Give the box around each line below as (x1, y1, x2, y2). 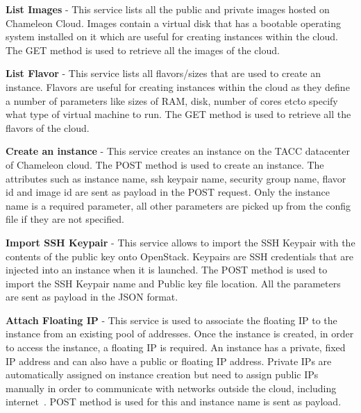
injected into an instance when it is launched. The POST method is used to (6, 262, 328, 277)
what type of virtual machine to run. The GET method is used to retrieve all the (6, 107, 351, 121)
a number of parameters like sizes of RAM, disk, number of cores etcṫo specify (6, 93, 338, 108)
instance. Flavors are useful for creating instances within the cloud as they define (6, 79, 350, 94)
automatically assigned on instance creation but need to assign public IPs (6, 367, 319, 382)
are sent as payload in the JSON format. (6, 289, 178, 304)
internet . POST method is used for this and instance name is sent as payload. (6, 394, 342, 409)
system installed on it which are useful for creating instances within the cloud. (6, 29, 338, 44)
